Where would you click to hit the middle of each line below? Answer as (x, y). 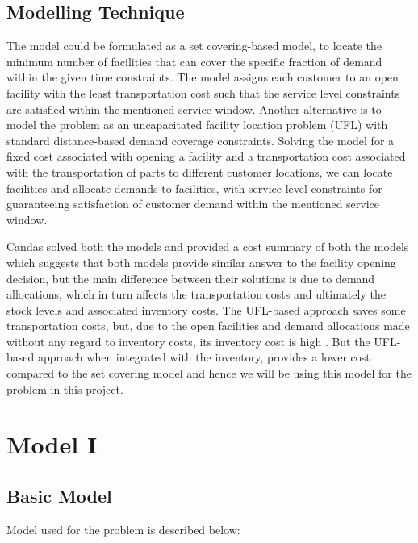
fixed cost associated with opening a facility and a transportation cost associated (206, 156)
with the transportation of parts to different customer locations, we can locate (200, 171)
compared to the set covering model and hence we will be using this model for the (209, 373)
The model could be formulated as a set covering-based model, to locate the (194, 46)
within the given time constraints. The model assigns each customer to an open (203, 77)
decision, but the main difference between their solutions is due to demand (191, 278)
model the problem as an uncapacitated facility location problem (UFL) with (197, 125)
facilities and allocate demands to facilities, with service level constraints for (194, 188)
